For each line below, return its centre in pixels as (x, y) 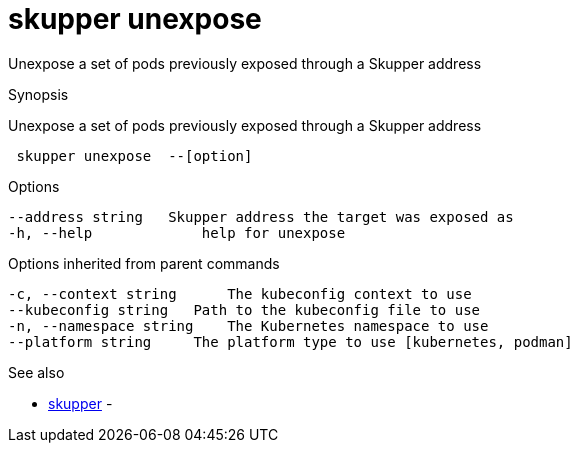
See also (36, 372)
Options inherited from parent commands (144, 263)
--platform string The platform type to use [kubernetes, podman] (290, 341)
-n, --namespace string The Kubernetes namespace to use (248, 325)
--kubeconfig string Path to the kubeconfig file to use (244, 309)
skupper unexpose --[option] (134, 155)
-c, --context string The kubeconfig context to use (240, 293)
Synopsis (38, 94)
